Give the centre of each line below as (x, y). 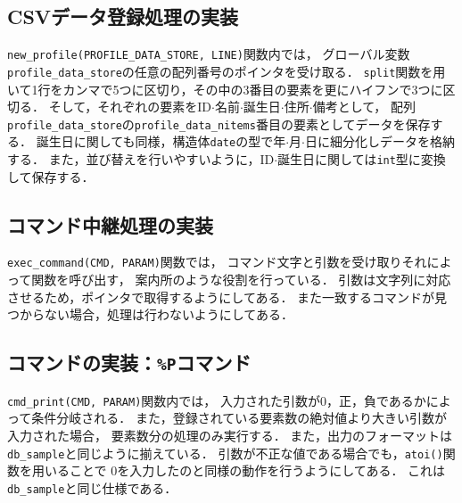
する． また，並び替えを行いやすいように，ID (141, 159)
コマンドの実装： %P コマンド (129, 363)
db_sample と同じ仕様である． (92, 487)
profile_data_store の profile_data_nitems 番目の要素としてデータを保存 (219, 124)
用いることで (69, 470)
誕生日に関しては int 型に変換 (362, 159)
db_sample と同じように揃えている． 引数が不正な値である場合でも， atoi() (225, 453)
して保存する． (51, 176)
